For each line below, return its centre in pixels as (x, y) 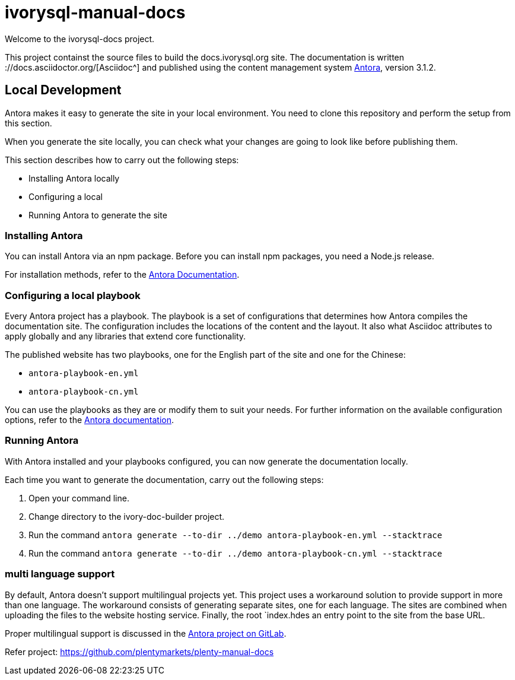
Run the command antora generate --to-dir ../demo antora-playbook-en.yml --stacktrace (236, 535)
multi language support (60, 574)
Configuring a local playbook (73, 295)
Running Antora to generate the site (98, 215)
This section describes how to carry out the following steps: (122, 160)
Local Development (63, 90)
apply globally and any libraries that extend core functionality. (125, 336)
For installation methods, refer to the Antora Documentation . (122, 275)
